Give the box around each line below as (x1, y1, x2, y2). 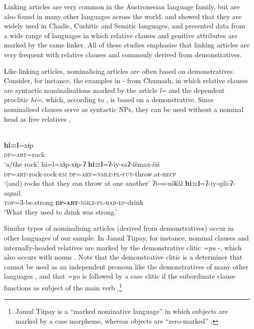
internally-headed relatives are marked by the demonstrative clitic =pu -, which (4, 242, 242, 252)
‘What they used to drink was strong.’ (4, 206, 117, 217)
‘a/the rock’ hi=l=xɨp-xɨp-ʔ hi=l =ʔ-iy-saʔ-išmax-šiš (4, 158, 160, 169)
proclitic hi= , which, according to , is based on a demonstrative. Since (4, 94, 214, 105)
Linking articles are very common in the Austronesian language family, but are (4, 1, 240, 11)
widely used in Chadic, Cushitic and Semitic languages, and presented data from (4, 21, 245, 31)
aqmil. (4, 187, 22, 197)
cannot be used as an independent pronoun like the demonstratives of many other (4, 261, 249, 271)
